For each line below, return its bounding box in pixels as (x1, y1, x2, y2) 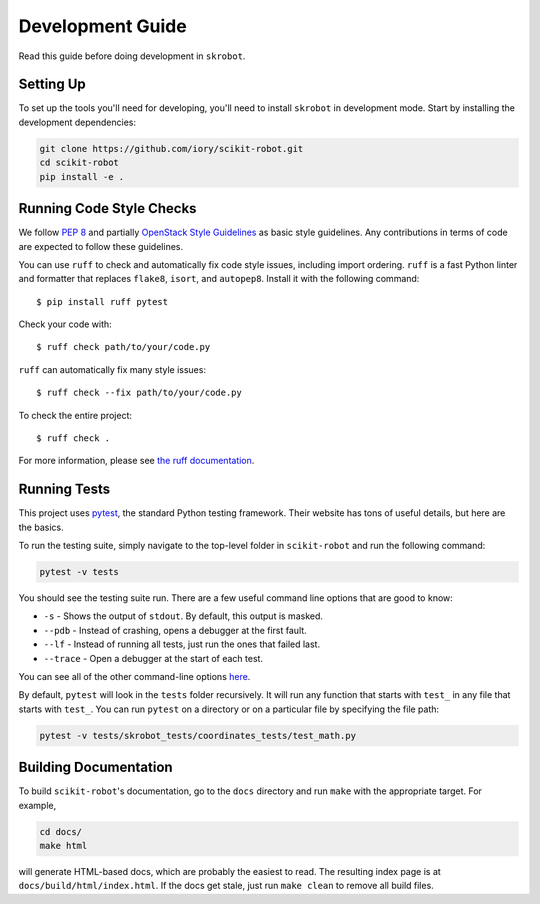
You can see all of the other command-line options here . (18, 671, 251, 683)
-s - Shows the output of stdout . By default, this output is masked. (43, 610, 324, 622)
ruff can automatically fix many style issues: (18, 363, 207, 375)
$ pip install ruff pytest (36, 296, 169, 307)
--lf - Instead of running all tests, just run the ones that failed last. (43, 638, 320, 650)
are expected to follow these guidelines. (18, 240, 184, 252)
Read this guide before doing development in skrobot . (18, 50, 246, 62)
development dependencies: (18, 116, 137, 128)
